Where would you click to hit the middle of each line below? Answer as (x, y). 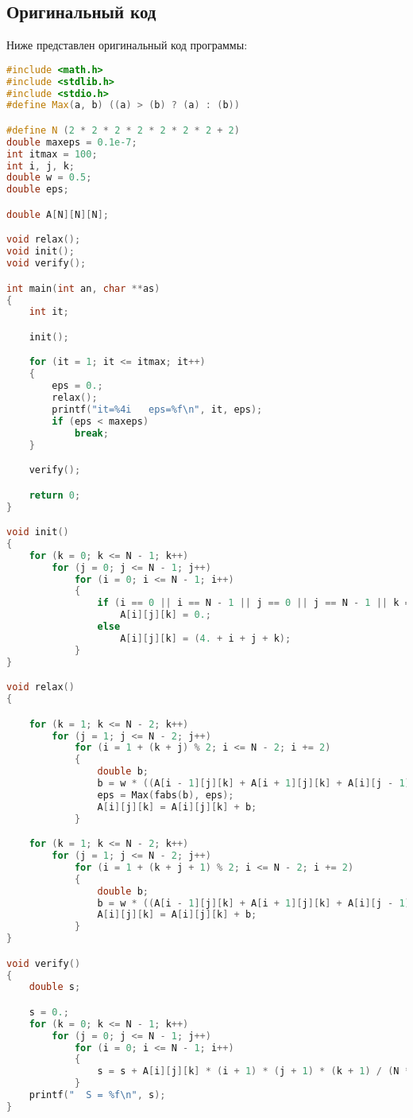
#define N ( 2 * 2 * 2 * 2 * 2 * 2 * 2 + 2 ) (123, 130)
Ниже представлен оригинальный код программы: (127, 45)
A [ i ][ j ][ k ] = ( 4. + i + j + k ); (206, 638)
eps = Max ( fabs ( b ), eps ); (166, 795)
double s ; (55, 987)
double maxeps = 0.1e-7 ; (72, 142)
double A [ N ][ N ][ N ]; (58, 214)
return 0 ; (55, 495)
